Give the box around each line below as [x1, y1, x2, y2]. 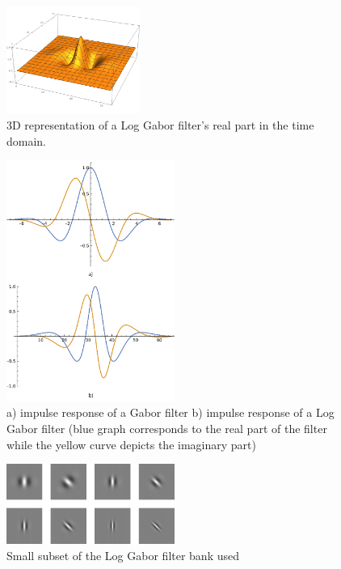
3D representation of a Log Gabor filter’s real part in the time [6, 117, 314, 134]
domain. [6, 132, 47, 149]
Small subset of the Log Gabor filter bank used [6, 546, 240, 563]
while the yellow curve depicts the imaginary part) [6, 435, 256, 452]
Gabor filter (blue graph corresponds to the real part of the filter [6, 419, 327, 436]
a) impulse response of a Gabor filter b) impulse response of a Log [6, 404, 335, 421]
